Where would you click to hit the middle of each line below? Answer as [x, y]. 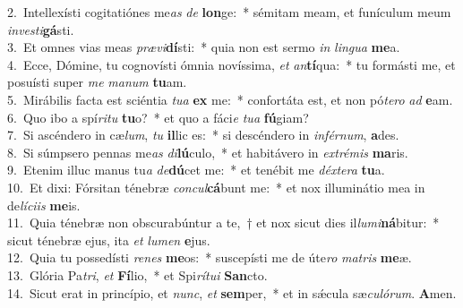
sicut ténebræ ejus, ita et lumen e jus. [109, 240]
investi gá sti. [41, 29]
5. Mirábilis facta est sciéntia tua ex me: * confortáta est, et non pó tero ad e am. [230, 99]
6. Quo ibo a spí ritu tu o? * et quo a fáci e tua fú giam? [158, 117]
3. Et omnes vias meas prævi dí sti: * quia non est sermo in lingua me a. [204, 47]
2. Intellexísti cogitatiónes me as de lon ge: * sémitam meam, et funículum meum [229, 12]
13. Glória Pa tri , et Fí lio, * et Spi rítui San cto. [137, 274]
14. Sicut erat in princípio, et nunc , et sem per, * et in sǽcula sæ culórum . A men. [232, 292]
